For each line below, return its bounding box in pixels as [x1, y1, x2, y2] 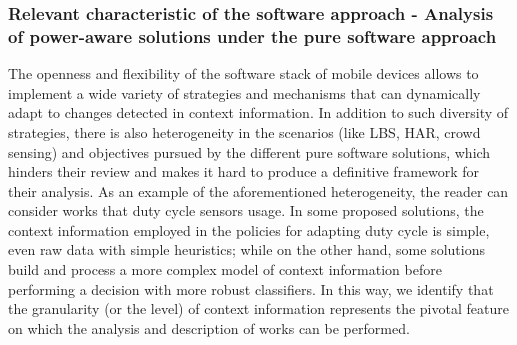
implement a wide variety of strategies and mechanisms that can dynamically [8, 82, 481, 103]
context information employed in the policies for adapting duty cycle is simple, [8, 219, 490, 240]
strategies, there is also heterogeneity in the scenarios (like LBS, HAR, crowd [8, 121, 481, 142]
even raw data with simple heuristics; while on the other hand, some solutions [8, 239, 485, 260]
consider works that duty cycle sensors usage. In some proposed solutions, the [8, 200, 484, 221]
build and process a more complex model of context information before [8, 259, 442, 280]
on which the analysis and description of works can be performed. [8, 317, 410, 338]
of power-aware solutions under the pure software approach [8, 23, 497, 48]
